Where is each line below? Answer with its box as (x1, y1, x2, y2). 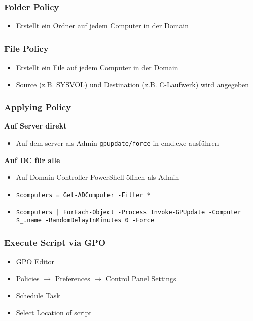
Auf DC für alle (4, 154, 60, 165)
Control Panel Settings (105, 273, 176, 283)
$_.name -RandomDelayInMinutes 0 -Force (16, 217, 154, 224)
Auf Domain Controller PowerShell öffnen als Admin (16, 172, 179, 182)
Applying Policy (4, 101, 71, 113)
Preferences (55, 273, 90, 283)
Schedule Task (16, 290, 60, 301)
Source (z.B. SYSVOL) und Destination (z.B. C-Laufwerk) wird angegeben (16, 79, 249, 89)
